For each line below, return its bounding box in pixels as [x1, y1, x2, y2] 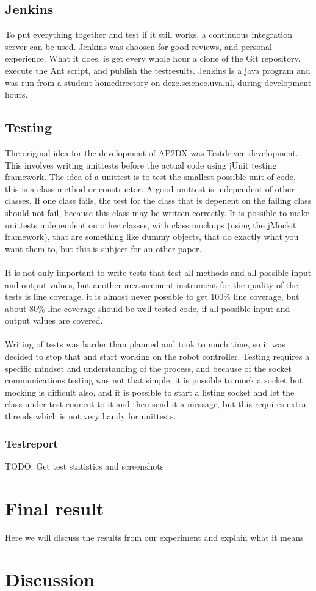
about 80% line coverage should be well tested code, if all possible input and [5, 302, 290, 314]
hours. [5, 88, 28, 101]
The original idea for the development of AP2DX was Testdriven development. [5, 146, 298, 159]
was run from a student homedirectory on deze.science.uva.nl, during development [5, 76, 312, 89]
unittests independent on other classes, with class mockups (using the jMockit [5, 218, 296, 231]
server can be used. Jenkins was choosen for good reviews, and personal [5, 40, 273, 53]
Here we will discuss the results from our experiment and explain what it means [5, 531, 304, 543]
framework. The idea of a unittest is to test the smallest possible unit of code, [5, 170, 296, 183]
